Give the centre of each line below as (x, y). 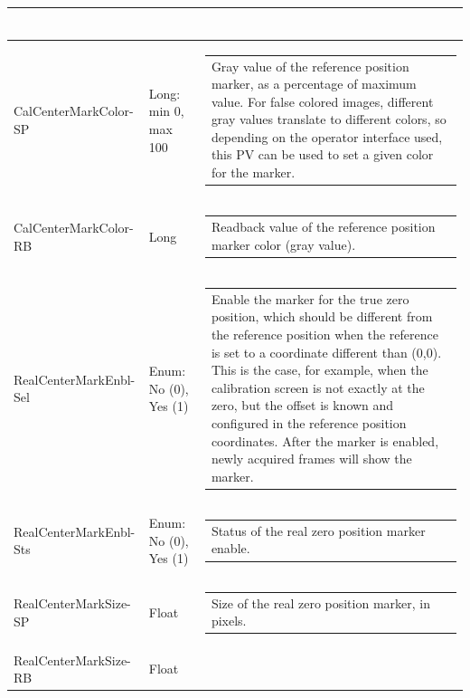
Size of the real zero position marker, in (320, 602)
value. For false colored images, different (322, 101)
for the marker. (253, 172)
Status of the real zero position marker (318, 530)
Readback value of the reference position (323, 227)
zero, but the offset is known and (302, 405)
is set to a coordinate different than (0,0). (326, 352)
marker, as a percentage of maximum (314, 84)
